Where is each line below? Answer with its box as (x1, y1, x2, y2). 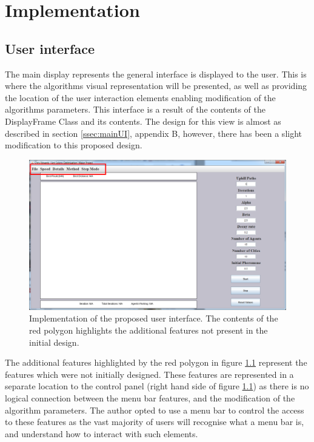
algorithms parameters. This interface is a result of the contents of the (5, 103, 266, 116)
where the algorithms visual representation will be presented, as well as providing (5, 79, 307, 92)
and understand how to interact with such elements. (5, 427, 198, 440)
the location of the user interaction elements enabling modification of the (5, 91, 276, 104)
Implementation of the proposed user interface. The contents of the (29, 312, 278, 325)
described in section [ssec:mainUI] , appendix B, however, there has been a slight (5, 127, 302, 139)
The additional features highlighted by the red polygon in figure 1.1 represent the (5, 356, 307, 369)
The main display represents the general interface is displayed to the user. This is (5, 67, 307, 80)
